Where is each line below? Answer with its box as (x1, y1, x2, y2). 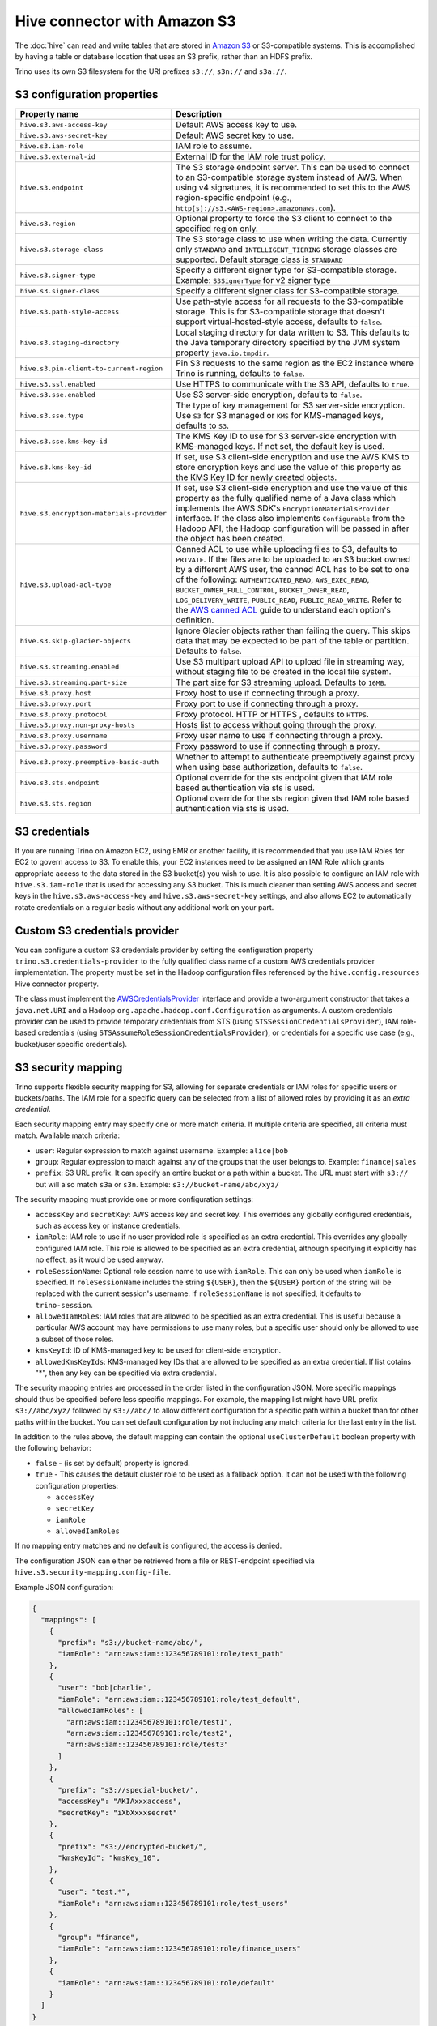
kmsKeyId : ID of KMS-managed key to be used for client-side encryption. (35, 1345, 282, 1355)
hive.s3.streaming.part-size (19, 677, 128, 686)
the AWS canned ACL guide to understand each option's (175, 605, 392, 616)
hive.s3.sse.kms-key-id (19, 437, 108, 446)
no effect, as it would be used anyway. (35, 1254, 163, 1264)
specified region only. (175, 223, 259, 234)
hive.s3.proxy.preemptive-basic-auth (19, 758, 159, 766)
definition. (175, 614, 214, 626)
